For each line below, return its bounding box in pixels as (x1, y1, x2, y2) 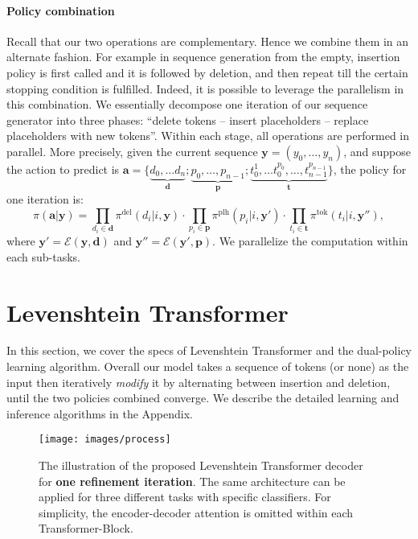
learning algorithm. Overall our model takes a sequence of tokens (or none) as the (6, 358, 409, 375)
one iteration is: (6, 191, 84, 208)
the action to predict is (6, 160, 120, 177)
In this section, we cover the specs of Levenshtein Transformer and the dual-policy (6, 342, 412, 359)
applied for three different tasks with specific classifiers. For (39, 488, 331, 505)
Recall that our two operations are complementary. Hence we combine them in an (6, 32, 409, 49)
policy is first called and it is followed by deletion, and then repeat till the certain (6, 64, 408, 80)
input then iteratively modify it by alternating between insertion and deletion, (6, 373, 391, 390)
